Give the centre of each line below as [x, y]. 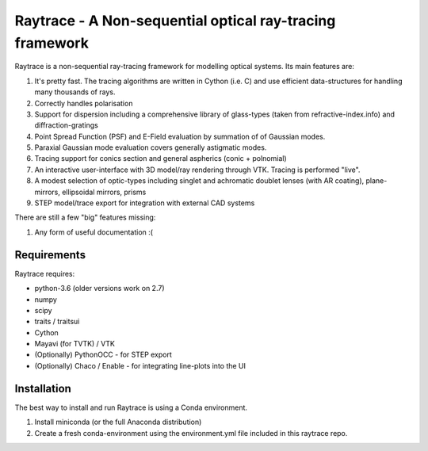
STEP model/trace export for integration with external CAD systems [145, 203]
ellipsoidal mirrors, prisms [104, 192]
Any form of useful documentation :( [94, 232]
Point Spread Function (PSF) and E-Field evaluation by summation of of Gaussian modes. [180, 136]
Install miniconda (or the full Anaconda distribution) [118, 422]
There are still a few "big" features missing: [85, 217]
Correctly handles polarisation [84, 103]
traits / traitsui [57, 322]
